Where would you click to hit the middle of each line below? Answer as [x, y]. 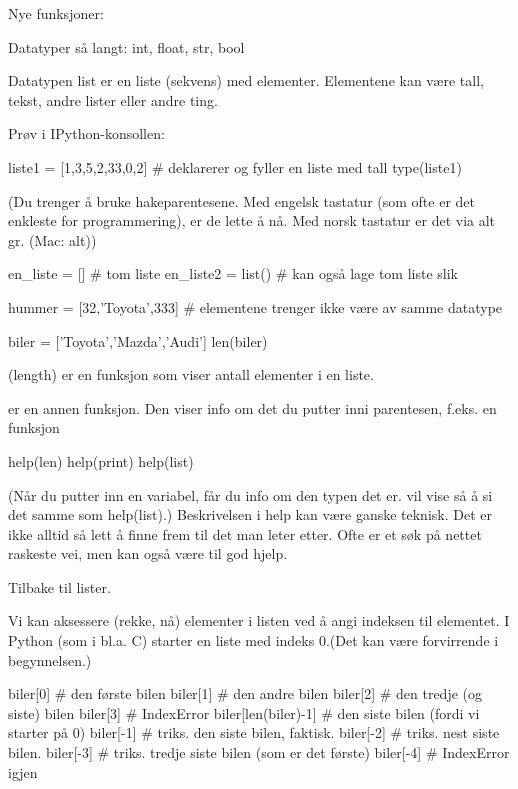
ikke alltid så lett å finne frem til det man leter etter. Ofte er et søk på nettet [245, 533]
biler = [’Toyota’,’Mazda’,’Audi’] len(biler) [138, 340]
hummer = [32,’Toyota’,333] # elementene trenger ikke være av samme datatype [255, 306]
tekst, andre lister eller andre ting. [113, 99]
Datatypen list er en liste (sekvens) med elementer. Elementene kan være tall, [246, 80]
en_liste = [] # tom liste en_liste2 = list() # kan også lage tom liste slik [233, 273]
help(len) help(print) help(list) [101, 460]
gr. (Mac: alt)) [52, 239]
